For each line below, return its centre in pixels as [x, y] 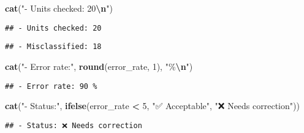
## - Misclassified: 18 [53, 47]
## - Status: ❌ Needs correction [74, 125]
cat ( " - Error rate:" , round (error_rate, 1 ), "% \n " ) [99, 66]
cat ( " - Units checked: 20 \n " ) [59, 8]
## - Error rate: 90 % [51, 86]
